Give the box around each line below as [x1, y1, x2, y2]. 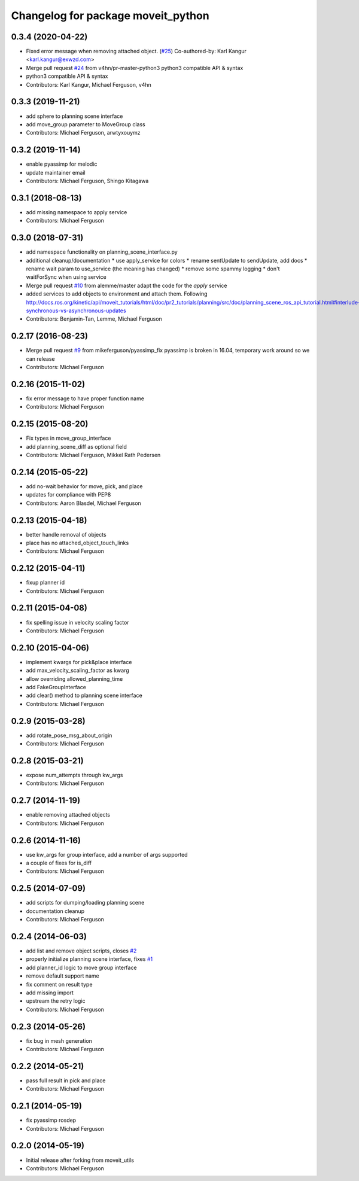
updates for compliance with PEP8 [26, 491, 111, 498]
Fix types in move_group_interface [26, 434, 111, 442]
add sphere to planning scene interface [26, 112, 123, 120]
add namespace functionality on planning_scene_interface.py [26, 248, 178, 255]
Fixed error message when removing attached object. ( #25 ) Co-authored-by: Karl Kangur [26, 48, 247, 55]
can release [26, 355, 55, 362]
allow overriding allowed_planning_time [26, 675, 123, 682]
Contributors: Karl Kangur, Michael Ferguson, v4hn [26, 81, 152, 88]
